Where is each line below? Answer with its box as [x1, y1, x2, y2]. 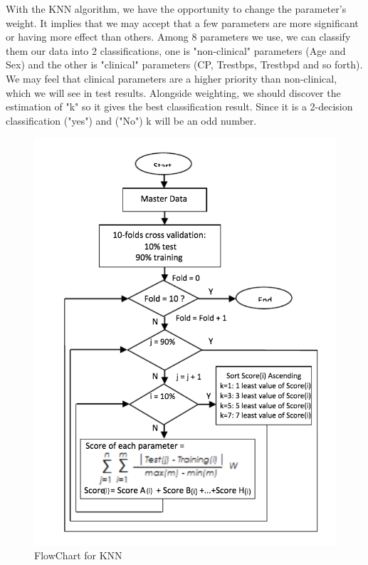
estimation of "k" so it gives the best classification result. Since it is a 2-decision [6, 99, 353, 114]
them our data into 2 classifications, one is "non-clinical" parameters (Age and [6, 43, 346, 58]
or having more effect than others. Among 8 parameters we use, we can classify [6, 29, 351, 44]
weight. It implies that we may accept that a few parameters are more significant [6, 15, 359, 30]
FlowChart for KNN [34, 548, 122, 563]
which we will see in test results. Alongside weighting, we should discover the [6, 85, 341, 100]
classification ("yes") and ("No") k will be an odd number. [6, 113, 257, 128]
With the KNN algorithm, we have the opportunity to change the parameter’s [6, 1, 347, 16]
